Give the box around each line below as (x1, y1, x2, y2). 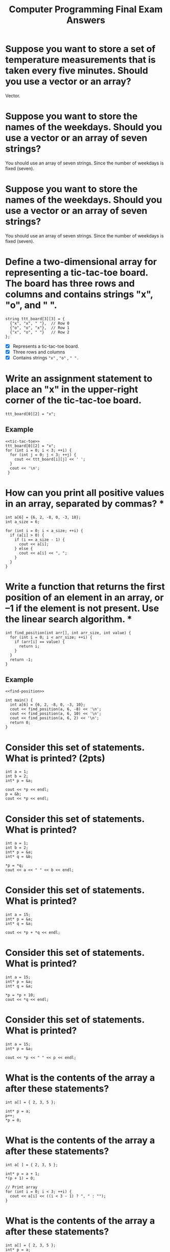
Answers (66, 14, 106, 26)
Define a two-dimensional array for (5, 256, 157, 268)
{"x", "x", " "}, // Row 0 (10, 321, 70, 326)
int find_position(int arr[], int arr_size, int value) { (5, 630, 131, 635)
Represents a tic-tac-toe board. (12, 343, 79, 349)
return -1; (10, 657, 33, 662)
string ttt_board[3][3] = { (5, 316, 65, 321)
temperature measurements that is (5, 54, 156, 66)
